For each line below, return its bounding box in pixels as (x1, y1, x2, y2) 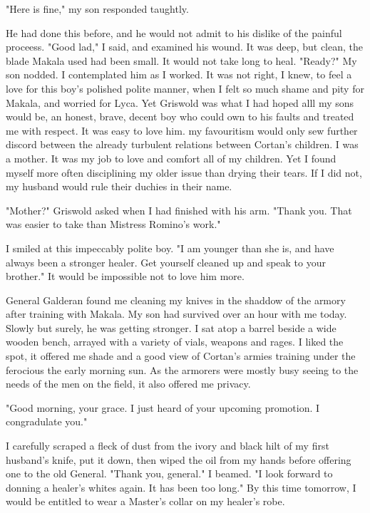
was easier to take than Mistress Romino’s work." (6, 217, 221, 232)
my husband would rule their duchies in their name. (6, 179, 232, 194)
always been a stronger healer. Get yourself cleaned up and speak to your (6, 254, 326, 269)
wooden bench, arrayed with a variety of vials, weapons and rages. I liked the (6, 334, 344, 349)
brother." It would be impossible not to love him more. (6, 269, 245, 284)
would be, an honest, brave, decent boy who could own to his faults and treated (6, 109, 354, 124)
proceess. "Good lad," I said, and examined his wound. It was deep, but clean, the (6, 39, 363, 54)
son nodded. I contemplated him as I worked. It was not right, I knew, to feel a (6, 67, 352, 82)
